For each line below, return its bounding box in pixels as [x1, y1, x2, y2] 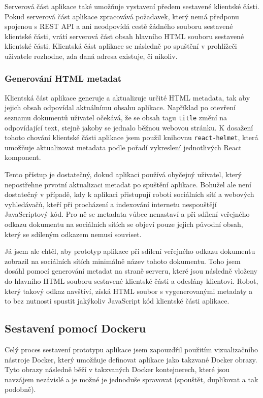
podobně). [5, 384, 36, 394]
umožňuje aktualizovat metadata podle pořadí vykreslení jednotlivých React [5, 142, 242, 152]
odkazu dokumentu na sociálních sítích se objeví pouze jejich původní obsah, [5, 219, 243, 229]
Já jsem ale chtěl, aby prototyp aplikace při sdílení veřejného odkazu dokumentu [5, 246, 255, 256]
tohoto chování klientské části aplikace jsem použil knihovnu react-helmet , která [5, 132, 258, 143]
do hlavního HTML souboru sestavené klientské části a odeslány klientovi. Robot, [5, 276, 258, 286]
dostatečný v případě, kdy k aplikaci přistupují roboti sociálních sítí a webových [5, 189, 254, 200]
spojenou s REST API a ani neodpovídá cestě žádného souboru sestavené [5, 21, 233, 31]
